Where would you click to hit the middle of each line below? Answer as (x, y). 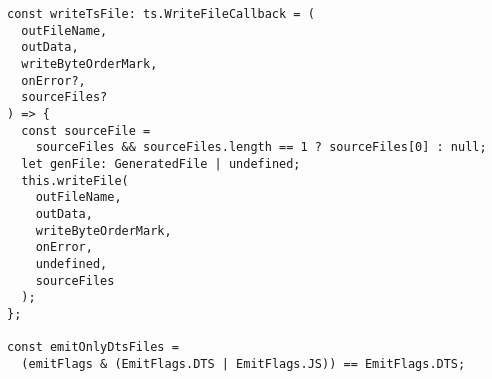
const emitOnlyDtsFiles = (93, 347)
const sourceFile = (86, 130)
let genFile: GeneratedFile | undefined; (161, 163)
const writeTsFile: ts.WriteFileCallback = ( (161, 14)
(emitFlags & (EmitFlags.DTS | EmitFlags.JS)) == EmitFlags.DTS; (243, 363)
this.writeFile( (75, 180)
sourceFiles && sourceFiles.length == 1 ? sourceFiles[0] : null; (261, 147)
